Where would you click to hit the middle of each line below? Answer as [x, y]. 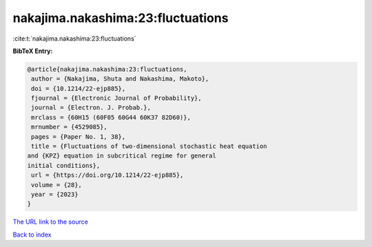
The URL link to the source [51, 222]
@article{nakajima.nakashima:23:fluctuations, [107, 69]
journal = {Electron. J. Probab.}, [91, 108]
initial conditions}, [64, 165]
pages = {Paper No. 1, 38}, [79, 137]
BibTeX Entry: [33, 51]
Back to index [32, 235]
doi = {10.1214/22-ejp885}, [79, 88]
